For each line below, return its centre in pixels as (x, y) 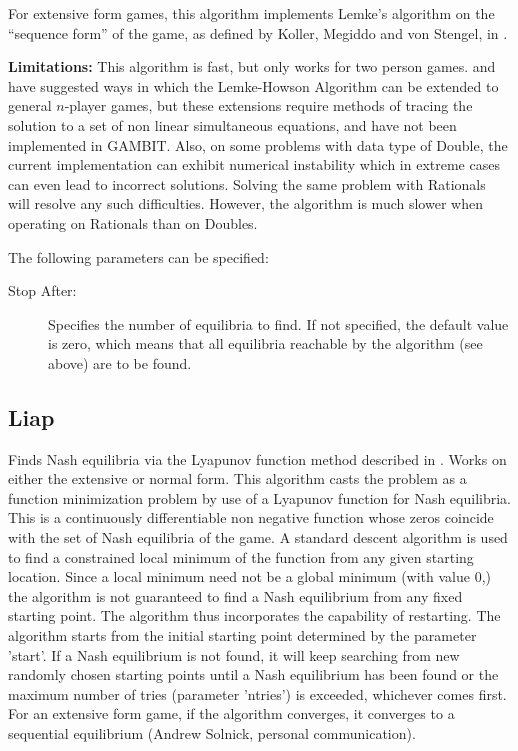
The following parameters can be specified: (138, 256)
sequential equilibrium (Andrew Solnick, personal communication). (212, 733)
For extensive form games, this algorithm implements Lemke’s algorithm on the (251, 13)
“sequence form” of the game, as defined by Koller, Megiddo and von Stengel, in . (258, 32)
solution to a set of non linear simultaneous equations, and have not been (232, 124)
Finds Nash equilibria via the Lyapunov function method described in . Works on (257, 458)
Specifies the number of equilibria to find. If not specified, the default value (278, 323)
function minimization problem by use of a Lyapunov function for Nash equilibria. (259, 497)
